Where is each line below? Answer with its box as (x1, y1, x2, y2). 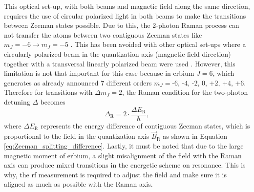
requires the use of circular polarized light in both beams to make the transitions (4, 10, 246, 21)
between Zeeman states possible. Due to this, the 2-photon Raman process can (4, 20, 239, 30)
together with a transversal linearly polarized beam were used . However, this (4, 58, 235, 68)
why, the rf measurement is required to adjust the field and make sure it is (4, 169, 227, 179)
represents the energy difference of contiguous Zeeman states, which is (41, 120, 250, 130)
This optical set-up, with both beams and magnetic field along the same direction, (4, 1, 250, 11)
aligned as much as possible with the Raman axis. (4, 179, 153, 189)
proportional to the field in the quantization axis (4, 131, 149, 141)
